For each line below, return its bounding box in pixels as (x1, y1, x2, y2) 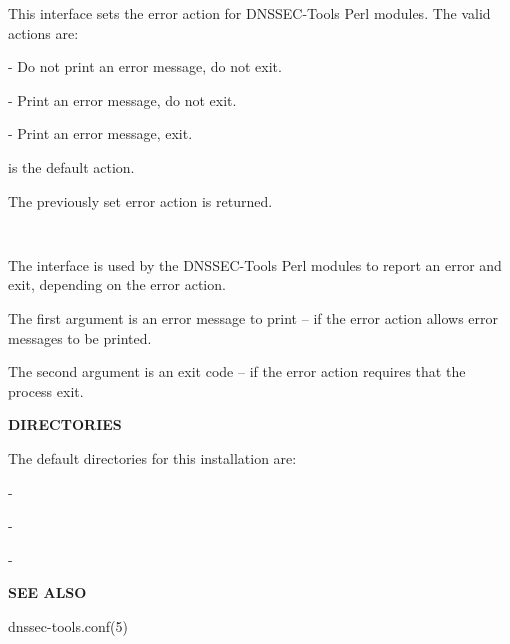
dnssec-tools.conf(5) (8, 615, 129, 636)
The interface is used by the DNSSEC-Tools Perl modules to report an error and (8, 254, 502, 275)
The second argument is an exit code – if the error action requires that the (8, 361, 466, 382)
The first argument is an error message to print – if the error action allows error (8, 308, 499, 328)
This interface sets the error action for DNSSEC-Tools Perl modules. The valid (8, 3, 491, 23)
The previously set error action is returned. (8, 190, 273, 211)
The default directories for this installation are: (8, 447, 297, 468)
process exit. (8, 380, 84, 401)
